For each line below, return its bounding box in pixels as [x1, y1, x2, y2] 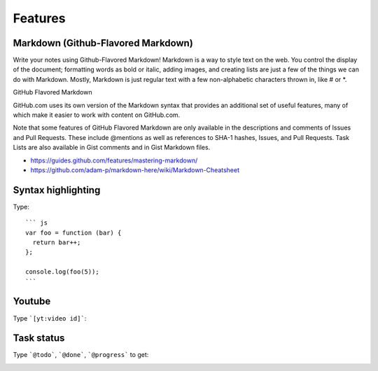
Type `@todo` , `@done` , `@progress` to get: [13, 351, 149, 359]
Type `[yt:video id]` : [13, 314, 87, 322]
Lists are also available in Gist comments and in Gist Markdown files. [13, 143, 211, 152]
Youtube [13, 295, 51, 307]
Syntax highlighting [13, 184, 101, 196]
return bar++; [32, 239, 81, 246]
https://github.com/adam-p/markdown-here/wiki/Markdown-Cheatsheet [30, 165, 240, 174]
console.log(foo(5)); [25, 268, 99, 276]
